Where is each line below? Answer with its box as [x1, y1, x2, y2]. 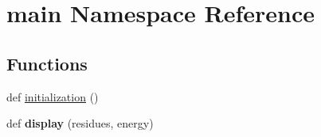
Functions [6, 51, 88, 75]
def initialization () [6, 88, 99, 105]
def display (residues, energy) [6, 115, 154, 131]
